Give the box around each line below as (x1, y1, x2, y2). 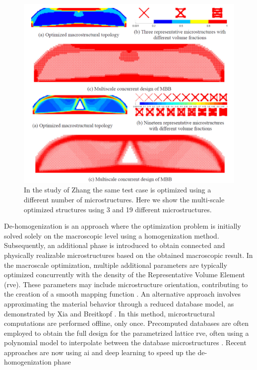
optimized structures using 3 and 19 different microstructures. (24, 204, 212, 214)
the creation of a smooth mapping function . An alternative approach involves (4, 289, 241, 299)
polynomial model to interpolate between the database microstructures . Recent (4, 337, 247, 348)
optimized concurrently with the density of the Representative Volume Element (4, 269, 245, 280)
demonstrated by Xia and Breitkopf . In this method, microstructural (4, 308, 215, 318)
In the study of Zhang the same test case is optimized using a (24, 185, 211, 195)
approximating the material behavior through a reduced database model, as (4, 298, 234, 308)
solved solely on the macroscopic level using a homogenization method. (4, 230, 219, 241)
